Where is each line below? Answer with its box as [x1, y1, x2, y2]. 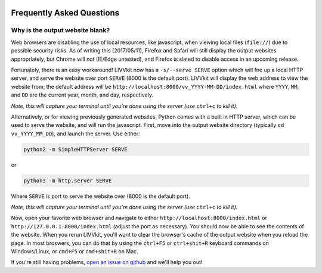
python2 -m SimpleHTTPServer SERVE [23, 146, 128, 153]
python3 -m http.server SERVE [23, 177, 112, 184]
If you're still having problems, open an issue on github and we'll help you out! [11, 259, 203, 266]
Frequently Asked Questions [11, 8, 120, 18]
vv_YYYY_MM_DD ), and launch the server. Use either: [11, 130, 140, 137]
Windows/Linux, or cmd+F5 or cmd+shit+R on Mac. [11, 247, 138, 255]
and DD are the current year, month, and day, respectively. [11, 91, 153, 98]
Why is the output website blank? [11, 26, 110, 35]
